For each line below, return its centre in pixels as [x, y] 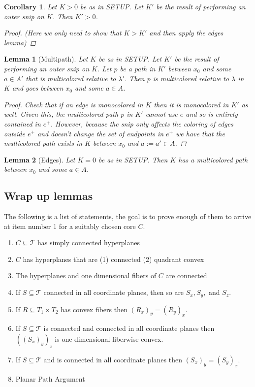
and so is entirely [212, 114]
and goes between [38, 88]
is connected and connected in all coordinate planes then [129, 328]
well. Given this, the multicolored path [61, 114]
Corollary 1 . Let [31, 6]
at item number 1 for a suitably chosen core [70, 226]
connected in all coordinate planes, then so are [114, 292]
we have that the [200, 133]
